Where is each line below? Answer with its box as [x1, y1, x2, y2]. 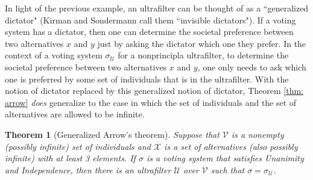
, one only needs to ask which [197, 60, 306, 73]
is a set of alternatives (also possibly [164, 140, 298, 152]
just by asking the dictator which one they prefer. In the [97, 37, 306, 49]
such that [210, 163, 245, 176]
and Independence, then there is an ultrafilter [5, 163, 171, 176]
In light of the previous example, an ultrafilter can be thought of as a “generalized [5, 2, 309, 14]
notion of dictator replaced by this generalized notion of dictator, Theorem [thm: [5, 84, 303, 97]
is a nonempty [231, 128, 284, 140]
